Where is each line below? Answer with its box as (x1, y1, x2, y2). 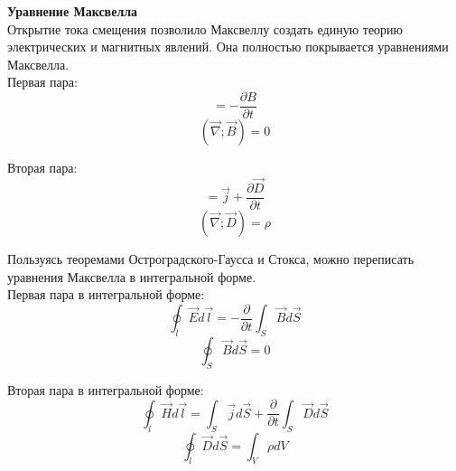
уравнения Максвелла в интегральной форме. (7, 267, 256, 286)
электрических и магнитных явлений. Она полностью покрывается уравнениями (7, 37, 449, 56)
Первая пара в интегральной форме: (7, 285, 205, 304)
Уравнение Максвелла (7, 2, 138, 20)
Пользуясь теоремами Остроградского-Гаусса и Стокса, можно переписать (7, 249, 414, 268)
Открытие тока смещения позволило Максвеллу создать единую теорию (7, 19, 404, 38)
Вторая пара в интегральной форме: (7, 380, 204, 399)
